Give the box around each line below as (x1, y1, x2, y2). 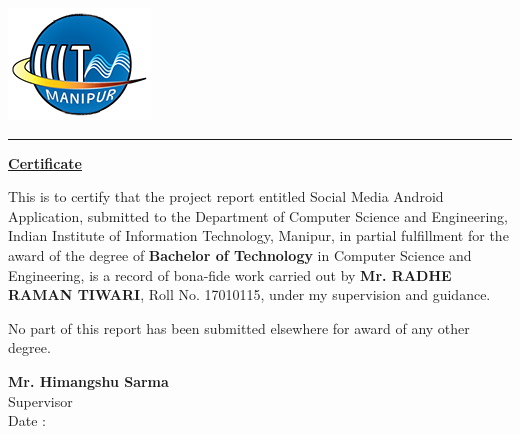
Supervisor (8, 390, 73, 411)
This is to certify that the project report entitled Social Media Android (8, 186, 444, 207)
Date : (8, 410, 46, 431)
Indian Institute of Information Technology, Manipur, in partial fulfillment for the (8, 225, 509, 246)
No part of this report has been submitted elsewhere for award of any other (8, 317, 470, 338)
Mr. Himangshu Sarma (8, 370, 169, 391)
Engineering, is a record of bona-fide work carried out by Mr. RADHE (8, 264, 452, 285)
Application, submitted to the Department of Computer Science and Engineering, (8, 205, 508, 226)
